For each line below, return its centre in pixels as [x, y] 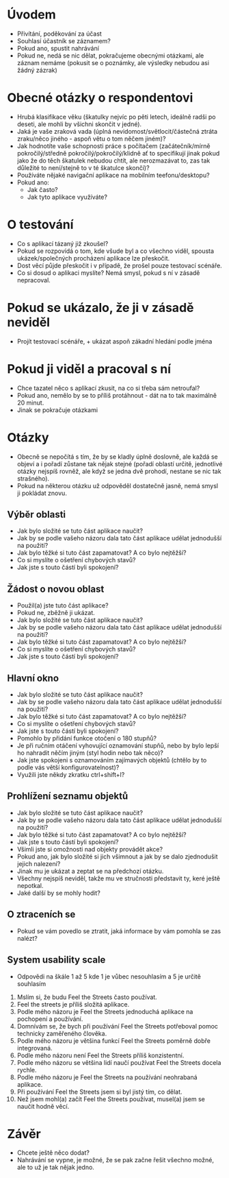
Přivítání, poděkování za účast [59, 34]
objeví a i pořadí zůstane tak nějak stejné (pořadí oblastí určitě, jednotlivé [120, 464]
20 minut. [30, 402]
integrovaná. [35, 1048]
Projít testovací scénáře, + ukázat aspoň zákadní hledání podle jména [114, 341]
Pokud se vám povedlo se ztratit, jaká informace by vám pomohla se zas [119, 931]
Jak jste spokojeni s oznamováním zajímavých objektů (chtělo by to [112, 760]
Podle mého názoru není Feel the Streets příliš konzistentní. [100, 1055]
